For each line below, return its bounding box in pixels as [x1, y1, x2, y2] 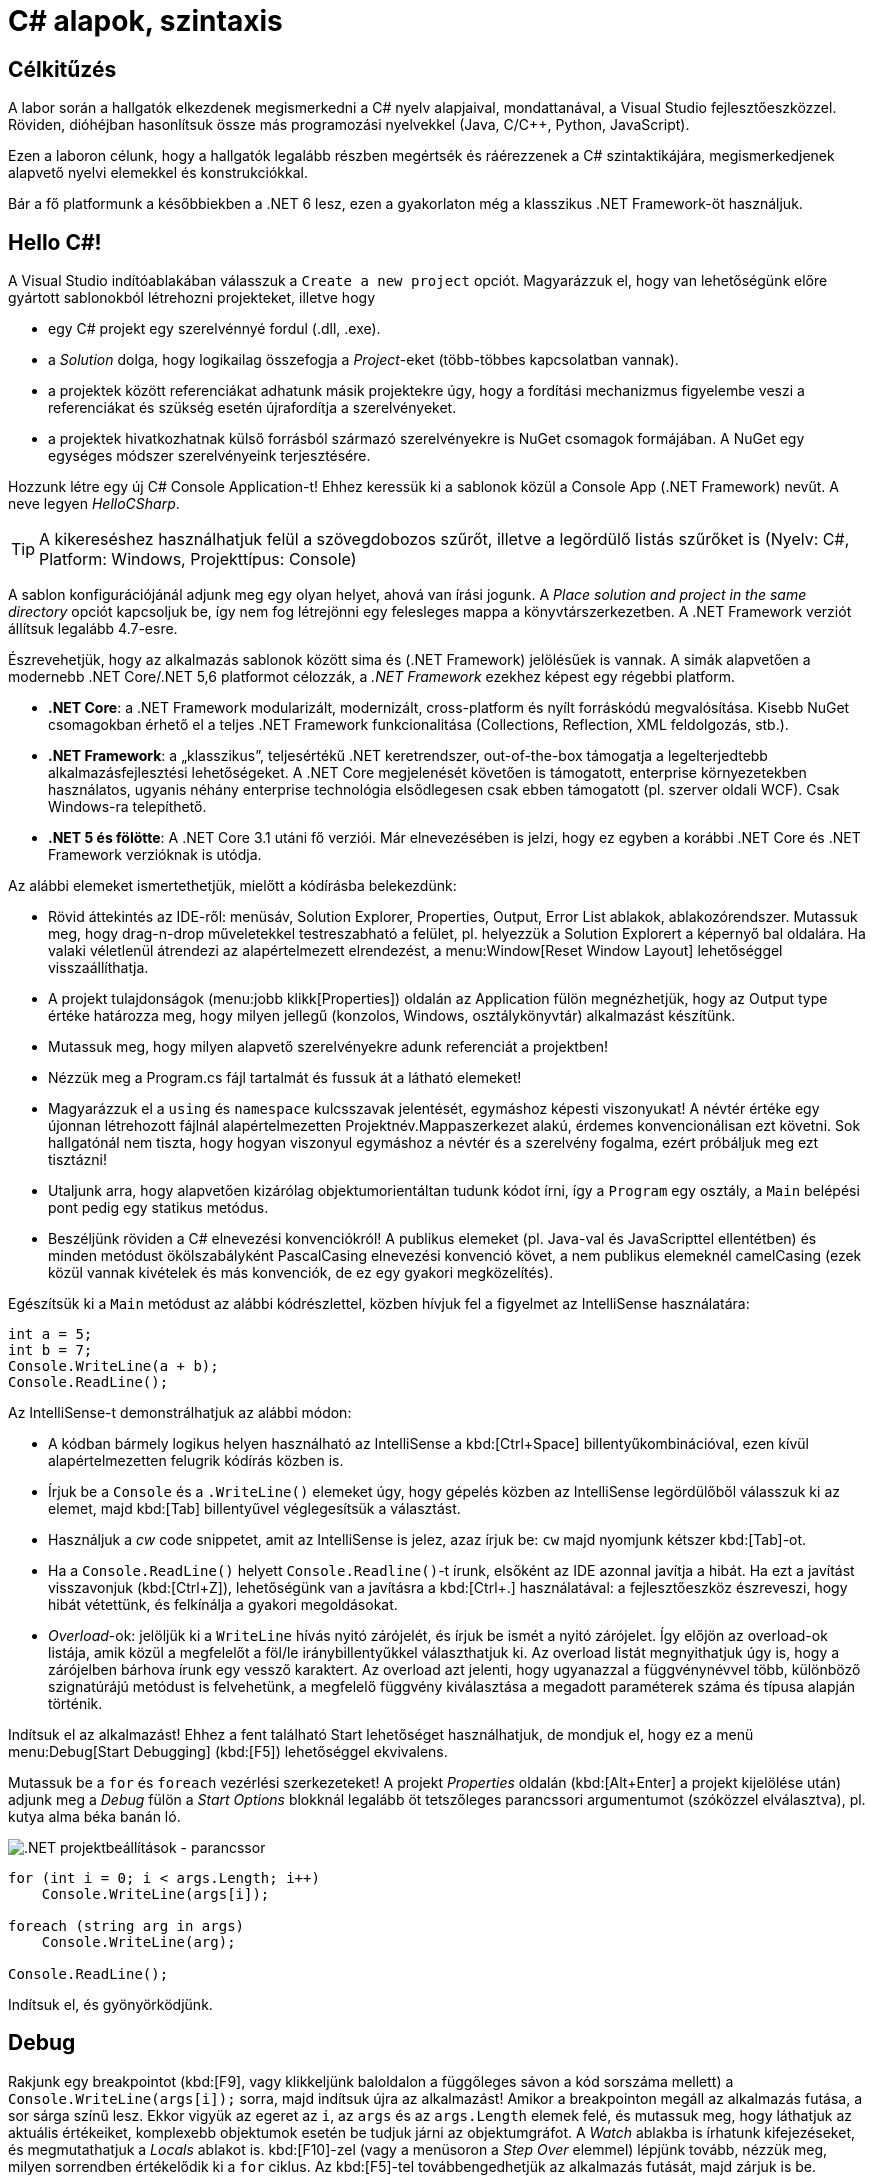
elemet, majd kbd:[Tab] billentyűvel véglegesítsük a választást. [48, 1500, 461, 1518]
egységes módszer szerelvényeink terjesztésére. [48, 447, 371, 465]
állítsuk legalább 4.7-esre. [8, 620, 178, 638]
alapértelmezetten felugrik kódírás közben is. [48, 1452, 344, 1470]
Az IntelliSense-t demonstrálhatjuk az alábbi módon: [8, 1404, 352, 1422]
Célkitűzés [8, 56, 117, 82]
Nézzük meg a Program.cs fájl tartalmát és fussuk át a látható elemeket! [48, 1069, 522, 1087]
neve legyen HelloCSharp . [8, 495, 180, 513]
